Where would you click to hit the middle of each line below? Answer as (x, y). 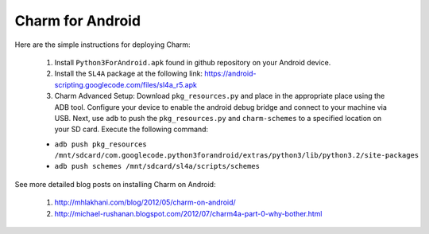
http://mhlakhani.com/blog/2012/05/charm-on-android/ (145, 202)
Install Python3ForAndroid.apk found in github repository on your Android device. (193, 62)
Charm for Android (78, 21)
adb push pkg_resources (100, 144)
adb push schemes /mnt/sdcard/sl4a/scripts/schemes (157, 166)
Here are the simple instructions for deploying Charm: (102, 45)
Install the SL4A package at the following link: (128, 74)
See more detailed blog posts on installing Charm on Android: (115, 184)
